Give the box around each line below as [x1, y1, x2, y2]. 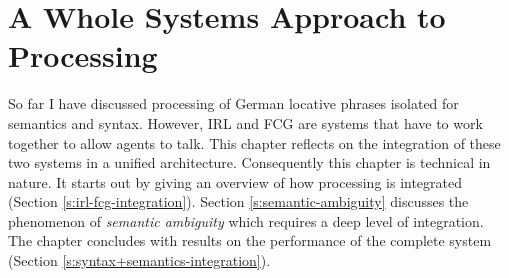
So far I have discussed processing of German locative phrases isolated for [8, 93, 459, 114]
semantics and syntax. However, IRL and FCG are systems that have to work [8, 112, 483, 133]
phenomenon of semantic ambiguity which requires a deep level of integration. [8, 210, 484, 231]
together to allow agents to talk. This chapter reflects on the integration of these [8, 132, 501, 153]
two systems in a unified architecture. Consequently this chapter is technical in [8, 152, 491, 173]
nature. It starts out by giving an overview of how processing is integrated [8, 171, 463, 192]
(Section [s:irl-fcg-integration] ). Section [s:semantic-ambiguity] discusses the [8, 191, 469, 212]
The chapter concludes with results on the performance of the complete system [8, 230, 492, 251]
